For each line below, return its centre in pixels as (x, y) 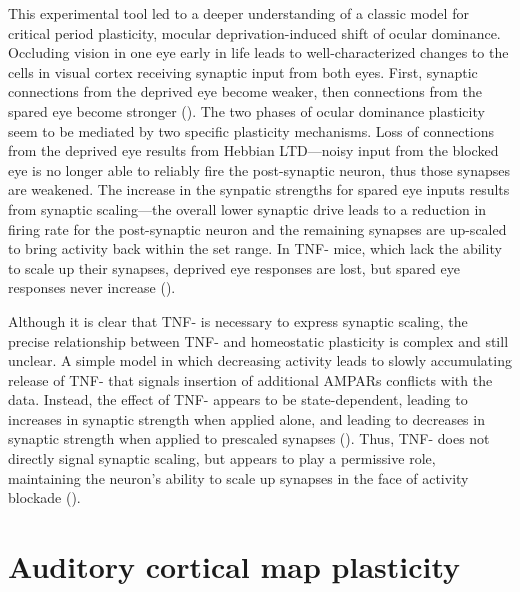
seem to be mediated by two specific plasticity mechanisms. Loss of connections (251, 130)
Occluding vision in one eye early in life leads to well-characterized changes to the (258, 52)
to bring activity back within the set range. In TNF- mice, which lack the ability (255, 248)
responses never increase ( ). (92, 287)
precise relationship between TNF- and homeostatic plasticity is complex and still (258, 340)
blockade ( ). (44, 497)
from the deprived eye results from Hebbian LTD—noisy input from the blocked (253, 150)
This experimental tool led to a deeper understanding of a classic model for (238, 13)
